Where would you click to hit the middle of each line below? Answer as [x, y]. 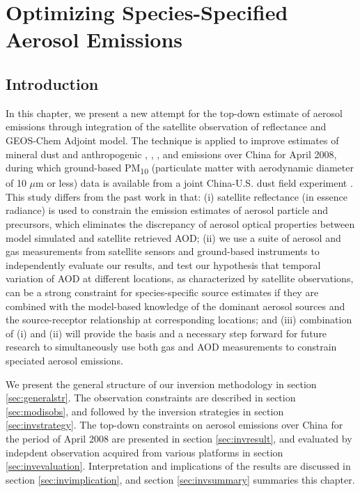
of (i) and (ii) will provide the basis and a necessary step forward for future [166, 333]
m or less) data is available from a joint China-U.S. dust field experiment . [194, 183]
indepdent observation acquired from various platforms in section [144, 452]
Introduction [52, 83]
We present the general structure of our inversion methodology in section [161, 384]
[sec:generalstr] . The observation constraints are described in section [151, 398]
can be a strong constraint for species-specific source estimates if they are [162, 292]
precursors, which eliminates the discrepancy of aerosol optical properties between [180, 224]
